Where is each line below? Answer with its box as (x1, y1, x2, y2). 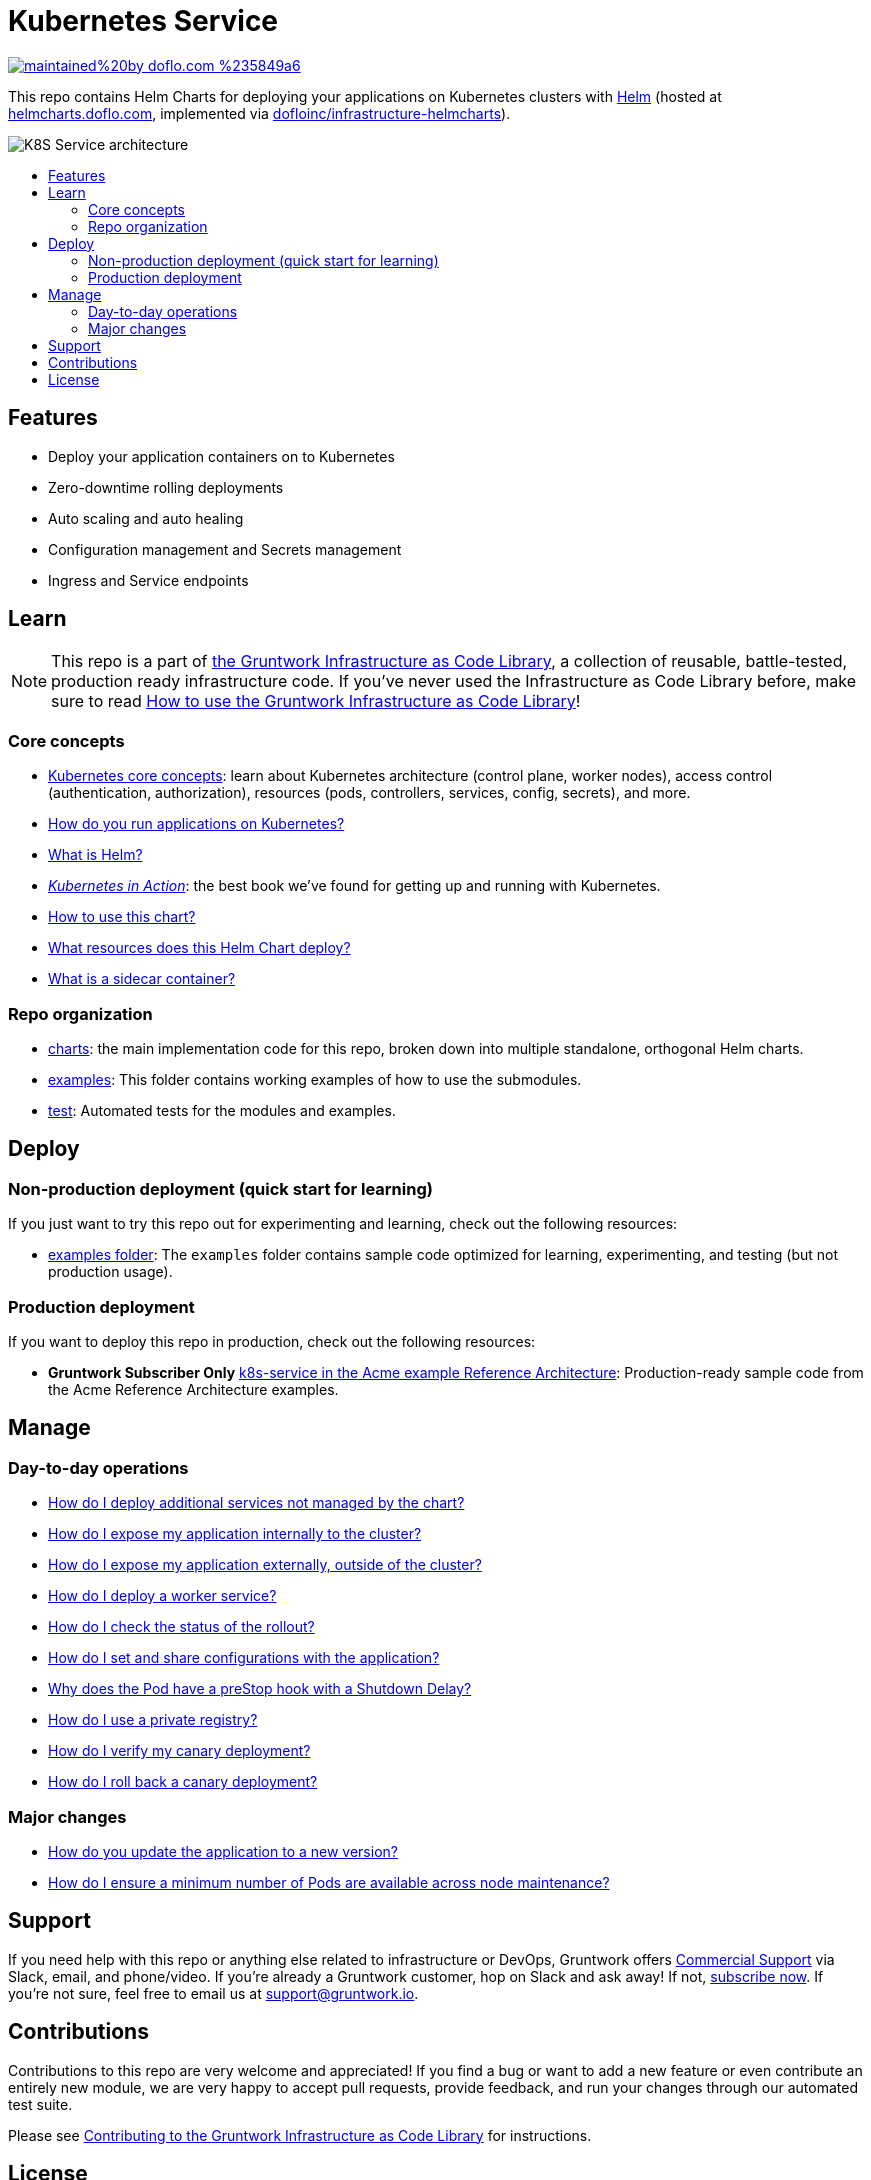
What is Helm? (48, 846, 143, 864)
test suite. (8, 2095, 73, 2113)
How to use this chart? (48, 908, 196, 926)
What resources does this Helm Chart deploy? (48, 939, 351, 957)
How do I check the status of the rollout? (48, 1618, 315, 1636)
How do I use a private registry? (48, 1711, 258, 1729)
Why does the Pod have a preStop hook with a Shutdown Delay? (48, 1680, 472, 1698)
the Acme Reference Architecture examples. (48, 1380, 339, 1398)
